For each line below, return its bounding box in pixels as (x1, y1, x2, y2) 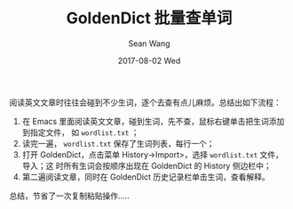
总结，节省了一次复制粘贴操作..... (9, 190, 131, 201)
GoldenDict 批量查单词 (66, 8, 233, 28)
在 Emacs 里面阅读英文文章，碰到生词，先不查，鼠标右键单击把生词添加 (21, 116, 285, 126)
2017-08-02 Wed (117, 55, 181, 66)
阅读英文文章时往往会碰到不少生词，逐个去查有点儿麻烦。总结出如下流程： (9, 97, 281, 108)
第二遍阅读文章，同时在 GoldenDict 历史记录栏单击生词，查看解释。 (21, 171, 270, 182)
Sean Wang (128, 37, 170, 49)
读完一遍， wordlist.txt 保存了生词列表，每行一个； (21, 138, 215, 149)
